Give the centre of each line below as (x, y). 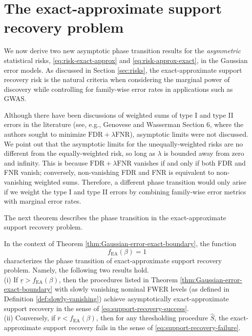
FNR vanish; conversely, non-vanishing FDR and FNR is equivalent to (109, 172)
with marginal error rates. (43, 201)
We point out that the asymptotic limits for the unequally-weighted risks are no (124, 143)
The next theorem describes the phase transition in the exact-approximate (115, 217)
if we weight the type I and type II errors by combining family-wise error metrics (125, 191)
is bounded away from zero (204, 153)
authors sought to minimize (45, 134)
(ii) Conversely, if (30, 318)
